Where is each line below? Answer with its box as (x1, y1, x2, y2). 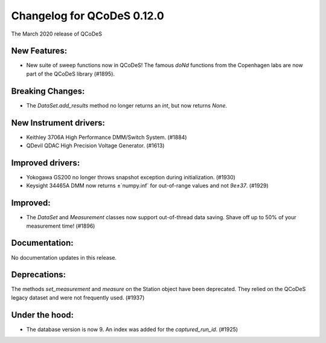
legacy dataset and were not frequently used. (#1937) (11, 293, 145, 301)
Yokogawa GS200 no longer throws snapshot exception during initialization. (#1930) (26, 173, 235, 181)
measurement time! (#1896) (26, 222, 95, 229)
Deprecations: (11, 269, 66, 280)
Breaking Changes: (11, 86, 85, 96)
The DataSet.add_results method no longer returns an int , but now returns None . (26, 101, 228, 109)
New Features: (11, 46, 68, 56)
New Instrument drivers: (11, 118, 106, 128)
